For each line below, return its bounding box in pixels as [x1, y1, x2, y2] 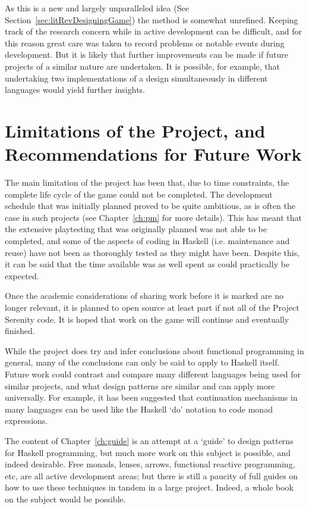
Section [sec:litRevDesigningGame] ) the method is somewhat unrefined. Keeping [5, 13, 298, 26]
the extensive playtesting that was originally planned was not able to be [5, 223, 267, 235]
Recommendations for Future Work [5, 142, 302, 166]
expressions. [5, 414, 48, 427]
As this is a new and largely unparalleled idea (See [5, 2, 189, 14]
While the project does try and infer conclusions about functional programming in [5, 344, 304, 357]
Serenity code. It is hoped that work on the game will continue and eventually [5, 313, 289, 325]
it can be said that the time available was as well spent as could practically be [5, 258, 290, 270]
